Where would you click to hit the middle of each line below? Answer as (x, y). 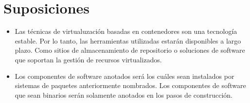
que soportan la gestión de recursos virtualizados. (88, 59)
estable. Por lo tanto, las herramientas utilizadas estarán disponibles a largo (128, 40)
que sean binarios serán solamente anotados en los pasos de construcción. (124, 95)
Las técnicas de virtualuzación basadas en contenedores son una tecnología (126, 31)
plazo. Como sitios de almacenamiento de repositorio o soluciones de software (130, 50)
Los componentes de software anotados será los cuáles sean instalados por (125, 76)
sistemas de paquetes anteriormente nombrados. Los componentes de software (130, 85)
